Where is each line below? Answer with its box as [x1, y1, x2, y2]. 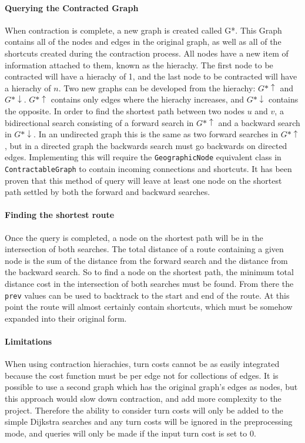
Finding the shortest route [5, 209, 115, 221]
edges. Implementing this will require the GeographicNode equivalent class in [5, 151, 281, 163]
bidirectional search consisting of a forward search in [5, 116, 194, 128]
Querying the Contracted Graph [5, 1, 139, 14]
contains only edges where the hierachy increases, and [51, 93, 244, 105]
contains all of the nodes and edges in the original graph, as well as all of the [5, 35, 281, 48]
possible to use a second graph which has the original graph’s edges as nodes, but [5, 381, 298, 393]
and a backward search [218, 116, 300, 128]
